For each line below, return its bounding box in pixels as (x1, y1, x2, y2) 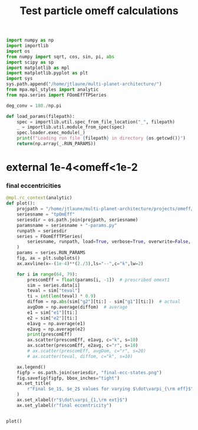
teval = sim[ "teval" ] (27, 287, 81, 294)
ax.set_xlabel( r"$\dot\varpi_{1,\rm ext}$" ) (16, 397, 128, 403)
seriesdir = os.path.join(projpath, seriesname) (16, 217, 138, 223)
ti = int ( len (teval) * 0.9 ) (27, 293, 96, 299)
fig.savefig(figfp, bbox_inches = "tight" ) (16, 375, 120, 381)
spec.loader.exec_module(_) (16, 130, 85, 136)
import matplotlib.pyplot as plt (6, 70, 88, 76)
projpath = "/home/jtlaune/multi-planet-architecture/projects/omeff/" (16, 206, 196, 212)
